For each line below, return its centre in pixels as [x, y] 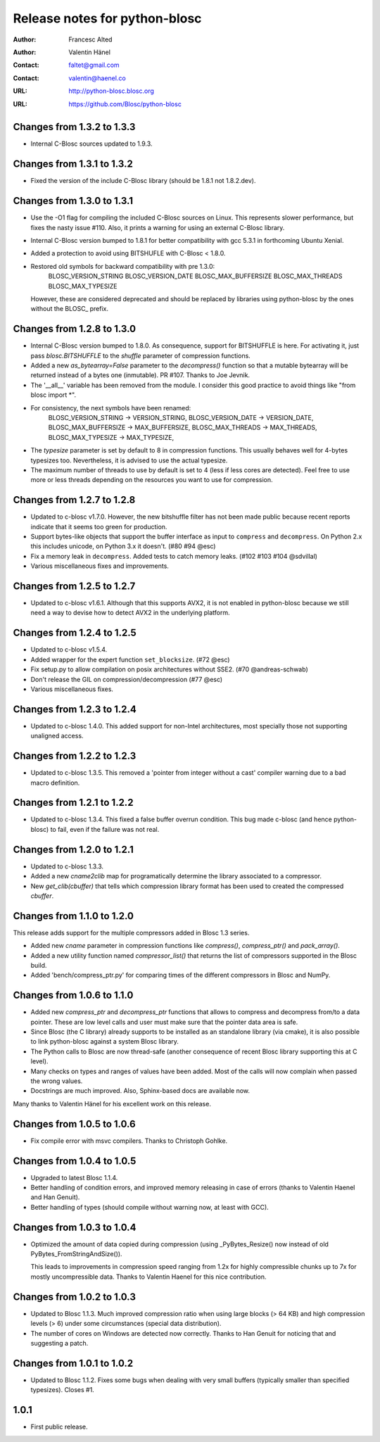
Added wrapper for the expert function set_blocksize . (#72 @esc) [130, 659]
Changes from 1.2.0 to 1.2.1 [73, 849]
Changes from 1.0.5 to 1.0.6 [75, 1124]
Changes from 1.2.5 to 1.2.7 [74, 586]
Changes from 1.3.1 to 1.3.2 [73, 164]
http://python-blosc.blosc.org [112, 91]
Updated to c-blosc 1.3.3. [67, 866]
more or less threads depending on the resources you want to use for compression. [152, 480]
